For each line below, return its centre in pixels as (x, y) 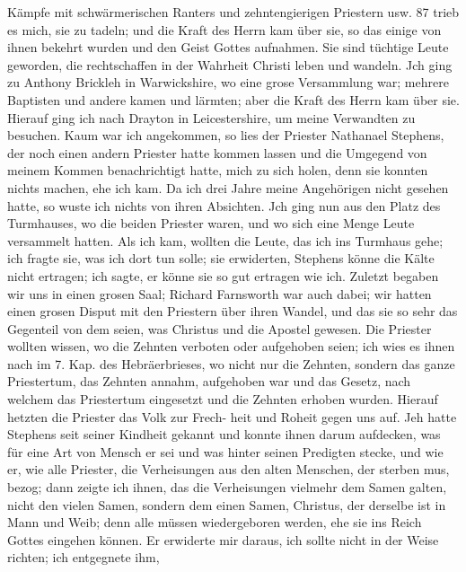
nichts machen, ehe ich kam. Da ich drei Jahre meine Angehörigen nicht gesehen (228, 187)
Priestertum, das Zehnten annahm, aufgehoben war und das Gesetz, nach (209, 381)
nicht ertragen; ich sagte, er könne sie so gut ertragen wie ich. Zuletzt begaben (223, 275)
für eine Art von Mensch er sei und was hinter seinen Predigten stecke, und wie (225, 451)
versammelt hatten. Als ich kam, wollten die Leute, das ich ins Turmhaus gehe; (225, 240)
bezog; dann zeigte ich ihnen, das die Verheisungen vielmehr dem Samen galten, (227, 487)
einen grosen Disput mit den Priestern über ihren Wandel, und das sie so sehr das (233, 311)
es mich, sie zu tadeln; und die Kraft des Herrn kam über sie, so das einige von (224, 29)
